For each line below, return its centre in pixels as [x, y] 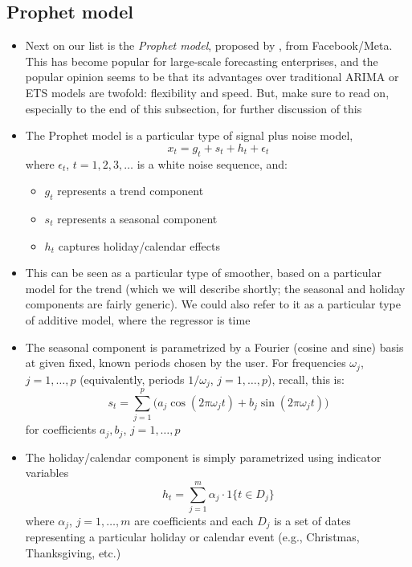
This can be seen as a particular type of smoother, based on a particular [203, 273]
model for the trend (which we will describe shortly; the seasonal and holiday [215, 288]
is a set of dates [312, 520]
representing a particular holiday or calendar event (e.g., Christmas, [192, 537]
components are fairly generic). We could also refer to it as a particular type [213, 304]
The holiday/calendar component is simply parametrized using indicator [203, 457]
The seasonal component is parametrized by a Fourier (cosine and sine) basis [214, 347]
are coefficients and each [194, 520]
